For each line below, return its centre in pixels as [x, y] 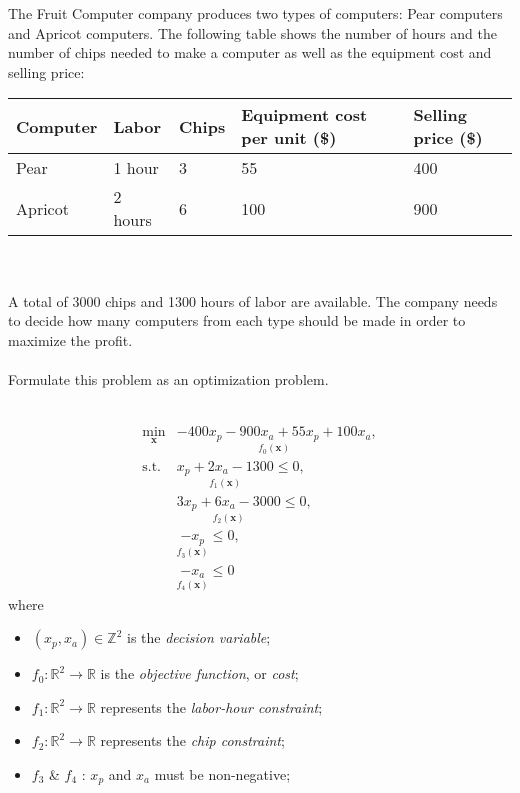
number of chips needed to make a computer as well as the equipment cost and [250, 52]
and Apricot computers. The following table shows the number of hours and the [252, 32]
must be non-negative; [222, 774]
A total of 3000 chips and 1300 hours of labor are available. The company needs [253, 300]
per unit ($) [289, 138]
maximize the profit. [70, 339]
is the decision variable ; [199, 637]
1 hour [136, 168]
